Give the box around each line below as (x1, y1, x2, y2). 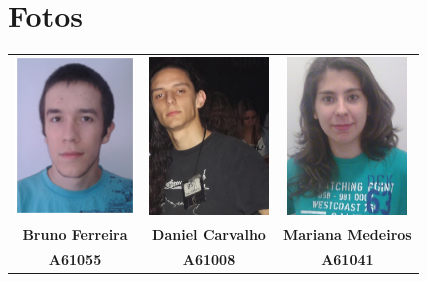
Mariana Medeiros (283, 223, 412, 244)
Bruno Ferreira (22, 223, 128, 244)
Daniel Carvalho (152, 223, 266, 244)
